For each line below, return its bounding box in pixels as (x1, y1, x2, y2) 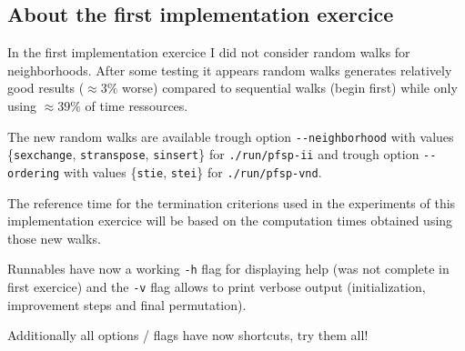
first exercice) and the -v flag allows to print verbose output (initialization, (7, 276, 426, 296)
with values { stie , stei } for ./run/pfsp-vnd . (63, 162, 322, 181)
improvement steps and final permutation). (7, 295, 247, 314)
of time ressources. (85, 95, 188, 115)
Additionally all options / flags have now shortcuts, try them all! (7, 326, 369, 345)
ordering (7, 166, 60, 180)
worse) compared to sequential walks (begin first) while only (122, 78, 458, 97)
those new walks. (7, 228, 101, 247)
